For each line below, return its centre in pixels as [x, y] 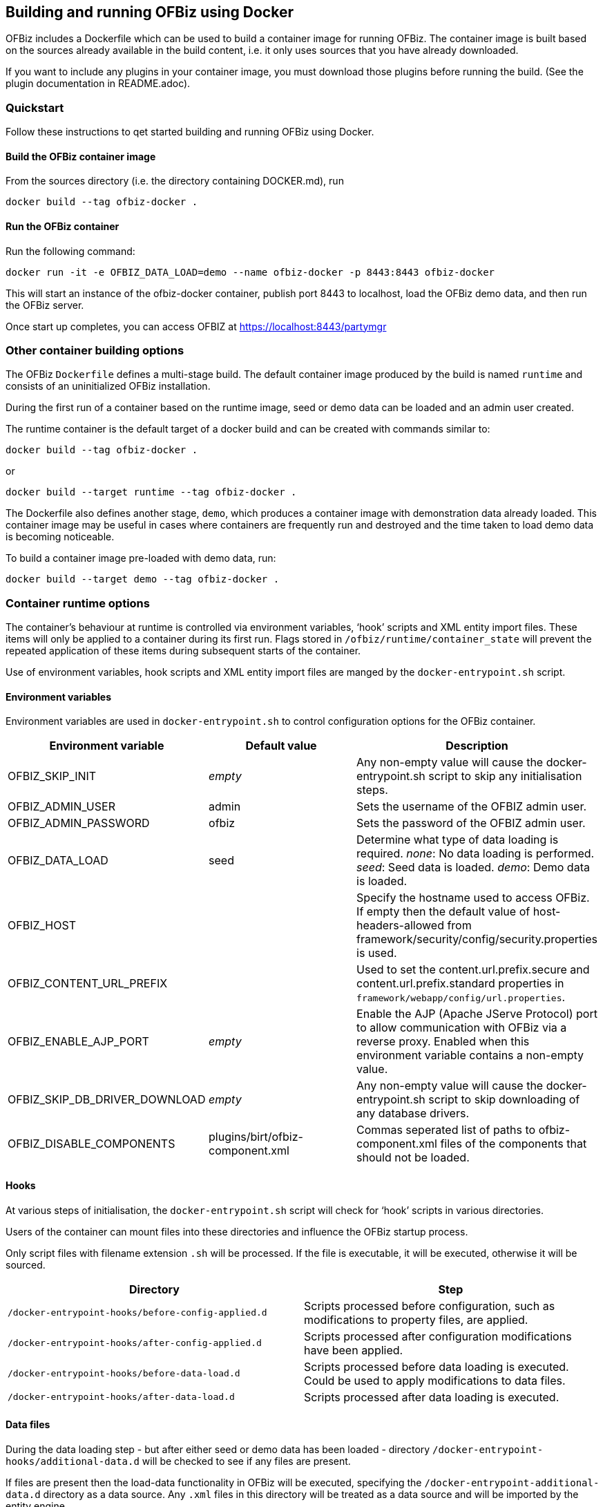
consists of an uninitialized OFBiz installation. [108, 386]
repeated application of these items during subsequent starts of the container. [183, 651]
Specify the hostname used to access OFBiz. [473, 898]
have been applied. [354, 1350]
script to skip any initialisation [505, 776]
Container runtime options [78, 603]
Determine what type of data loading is [458, 840]
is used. [377, 953]
